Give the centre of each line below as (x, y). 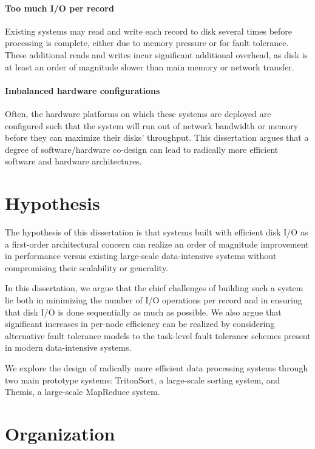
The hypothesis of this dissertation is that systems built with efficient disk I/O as (157, 232)
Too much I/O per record (59, 8)
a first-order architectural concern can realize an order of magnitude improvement (157, 244)
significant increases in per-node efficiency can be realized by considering (140, 324)
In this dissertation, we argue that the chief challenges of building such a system (154, 288)
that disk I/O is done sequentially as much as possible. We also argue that (143, 312)
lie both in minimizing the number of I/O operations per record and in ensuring (154, 300)
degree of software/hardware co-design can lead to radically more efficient (142, 149)
